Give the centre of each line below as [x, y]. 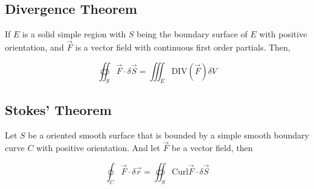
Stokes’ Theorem [58, 109]
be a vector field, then [212, 148]
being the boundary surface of [192, 34]
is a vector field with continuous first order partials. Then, [183, 47]
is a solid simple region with [74, 34]
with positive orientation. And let [98, 148]
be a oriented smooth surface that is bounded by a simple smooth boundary [168, 135]
